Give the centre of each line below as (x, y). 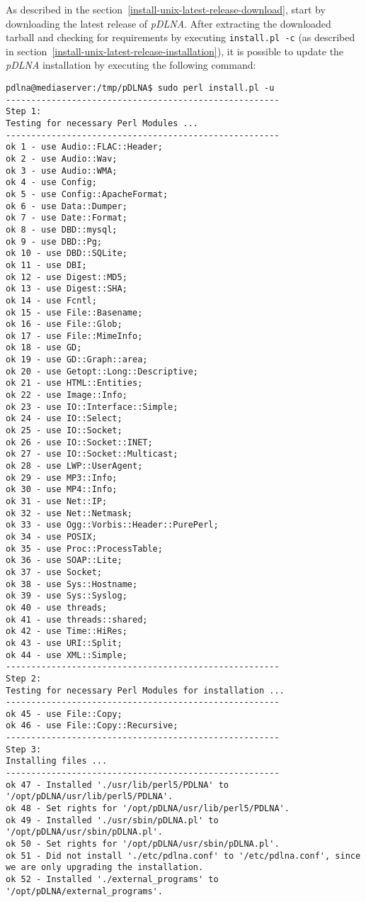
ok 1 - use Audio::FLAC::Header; (84, 147)
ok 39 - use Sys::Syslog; (67, 596)
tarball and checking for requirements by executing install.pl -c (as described (181, 37)
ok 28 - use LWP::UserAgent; (74, 466)
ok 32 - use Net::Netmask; (69, 513)
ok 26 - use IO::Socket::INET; (79, 442)
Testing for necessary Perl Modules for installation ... (145, 690)
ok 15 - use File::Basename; (74, 312)
